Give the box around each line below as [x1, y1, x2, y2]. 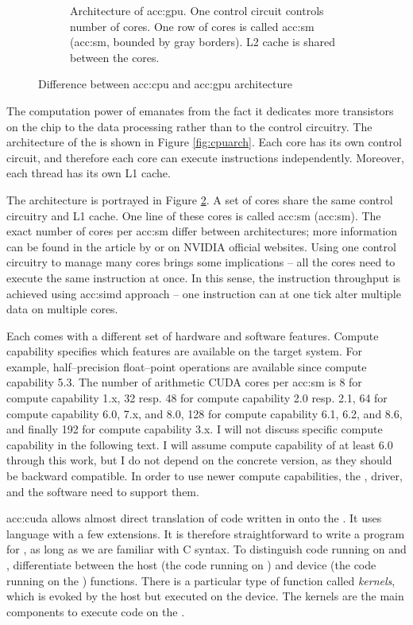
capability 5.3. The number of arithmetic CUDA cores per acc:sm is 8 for [6, 374, 362, 390]
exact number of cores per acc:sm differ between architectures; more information [6, 223, 398, 239]
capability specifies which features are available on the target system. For [6, 343, 362, 359]
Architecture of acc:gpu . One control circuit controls [70, 2, 324, 18]
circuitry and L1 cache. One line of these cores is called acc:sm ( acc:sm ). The [6, 207, 381, 223]
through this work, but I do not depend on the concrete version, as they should [6, 452, 392, 468]
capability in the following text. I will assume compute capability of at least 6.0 [6, 436, 393, 452]
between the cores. [70, 49, 160, 65]
